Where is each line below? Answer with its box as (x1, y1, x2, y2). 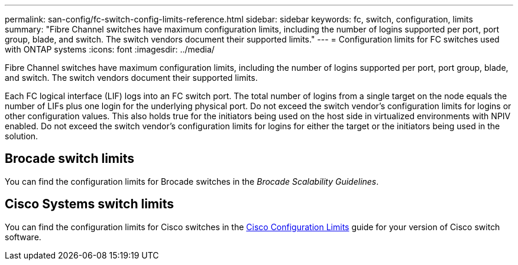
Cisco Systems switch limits (5, 197, 174, 212)
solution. (5, 131, 38, 141)
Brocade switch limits (5, 151, 135, 166)
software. (5, 231, 41, 242)
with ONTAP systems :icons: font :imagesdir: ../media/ (5, 44, 215, 54)
